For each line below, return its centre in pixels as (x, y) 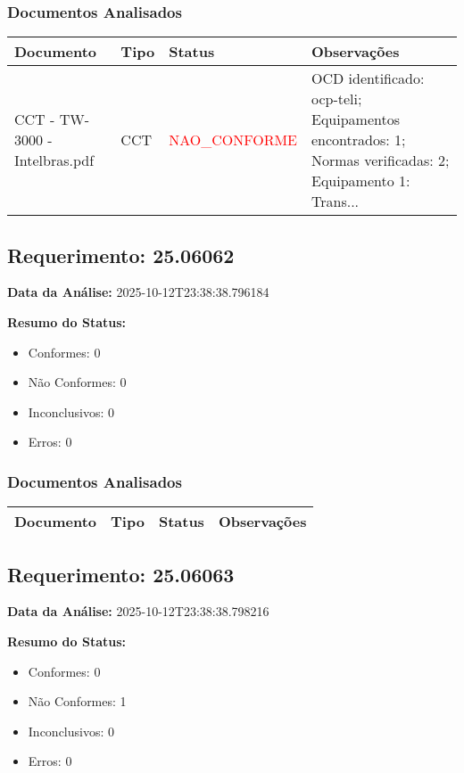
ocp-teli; (337, 99)
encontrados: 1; (359, 140)
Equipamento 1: (361, 181)
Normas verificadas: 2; (381, 160)
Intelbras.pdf (54, 160)
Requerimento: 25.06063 (121, 574)
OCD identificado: (368, 78)
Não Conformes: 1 (77, 701)
